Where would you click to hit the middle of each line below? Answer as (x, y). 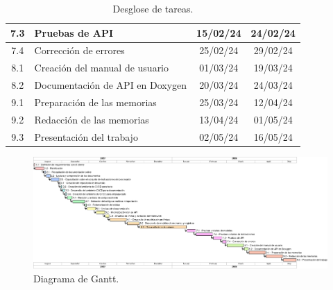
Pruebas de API (74, 32)
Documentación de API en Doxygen (111, 85)
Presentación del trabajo (86, 136)
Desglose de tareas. (153, 8)
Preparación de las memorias (95, 102)
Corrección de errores (79, 50)
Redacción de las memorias (92, 119)
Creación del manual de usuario (102, 68)
